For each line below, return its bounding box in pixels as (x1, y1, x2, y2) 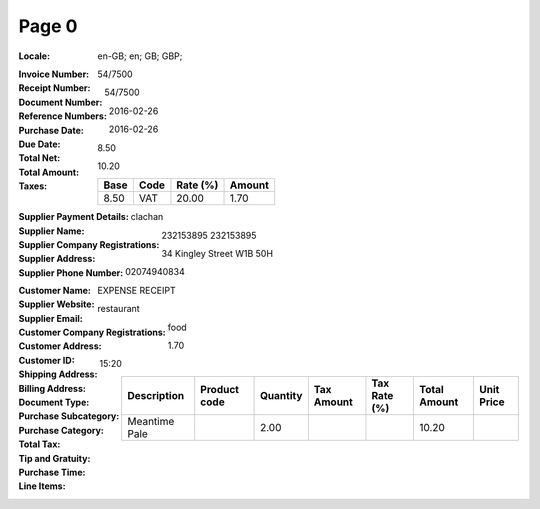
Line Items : (18, 480, 66, 492)
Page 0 (18, 15, 78, 37)
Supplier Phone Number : (18, 266, 124, 279)
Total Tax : (18, 438, 61, 450)
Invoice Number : (18, 68, 90, 80)
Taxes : (18, 180, 48, 192)
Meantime (126, 414, 175, 428)
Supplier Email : (18, 312, 84, 324)
